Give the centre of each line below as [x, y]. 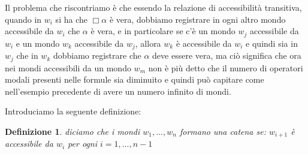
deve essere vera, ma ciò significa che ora [227, 55]
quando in [23, 19]
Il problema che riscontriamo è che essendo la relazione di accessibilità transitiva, [153, 7]
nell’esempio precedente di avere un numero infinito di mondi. [118, 91]
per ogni [82, 144]
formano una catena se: [223, 131]
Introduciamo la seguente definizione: [73, 111]
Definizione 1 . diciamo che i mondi [73, 131]
